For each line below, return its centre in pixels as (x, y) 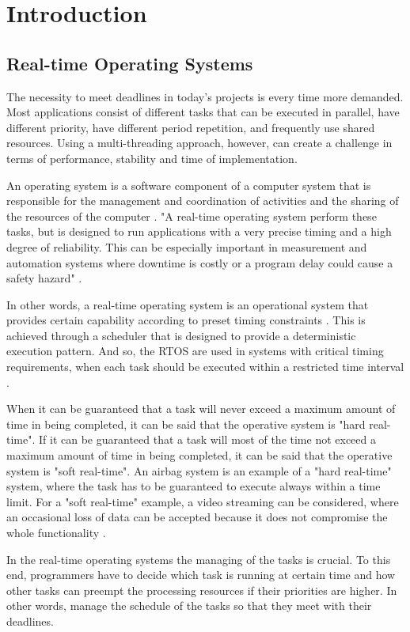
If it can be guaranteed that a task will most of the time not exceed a (207, 439)
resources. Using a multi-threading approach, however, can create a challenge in (199, 143)
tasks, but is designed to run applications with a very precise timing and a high (199, 231)
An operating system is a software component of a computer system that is (189, 185)
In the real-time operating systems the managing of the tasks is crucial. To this (199, 559)
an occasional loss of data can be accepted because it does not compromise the (197, 517)
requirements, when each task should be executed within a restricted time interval (205, 367)
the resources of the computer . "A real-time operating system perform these (192, 216)
